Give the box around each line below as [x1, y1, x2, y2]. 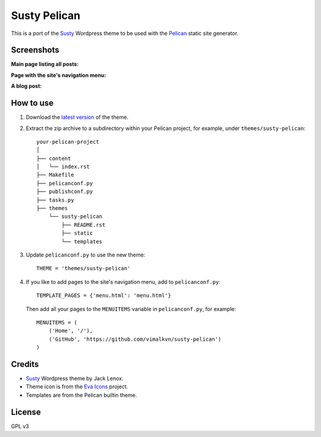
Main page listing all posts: [11, 61, 79, 68]
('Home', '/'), [48, 327, 93, 334]
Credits [11, 359, 39, 369]
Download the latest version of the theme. [26, 113, 129, 121]
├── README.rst [61, 221, 106, 228]
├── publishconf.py [36, 188, 93, 195]
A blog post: [11, 83, 42, 90]
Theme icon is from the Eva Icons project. [26, 383, 128, 390]
